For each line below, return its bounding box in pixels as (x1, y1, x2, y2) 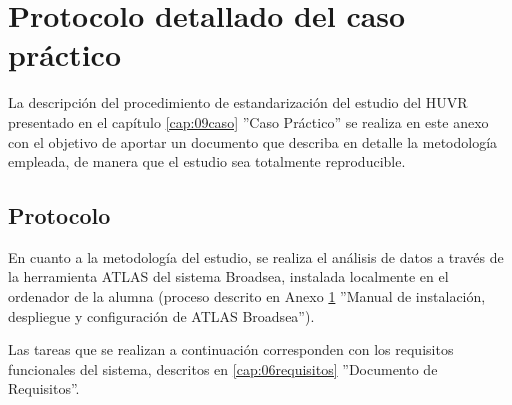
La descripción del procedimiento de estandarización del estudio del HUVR (8, 92, 468, 113)
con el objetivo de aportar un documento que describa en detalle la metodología (8, 131, 498, 152)
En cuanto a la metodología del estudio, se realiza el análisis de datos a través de (8, 246, 504, 267)
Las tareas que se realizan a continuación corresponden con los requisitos (8, 339, 454, 360)
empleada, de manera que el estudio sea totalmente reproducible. (8, 151, 406, 172)
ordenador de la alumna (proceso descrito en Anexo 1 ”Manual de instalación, (8, 286, 486, 307)
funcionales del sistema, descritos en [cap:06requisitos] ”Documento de (8, 358, 438, 379)
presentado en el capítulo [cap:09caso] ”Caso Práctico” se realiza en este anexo (8, 111, 489, 132)
